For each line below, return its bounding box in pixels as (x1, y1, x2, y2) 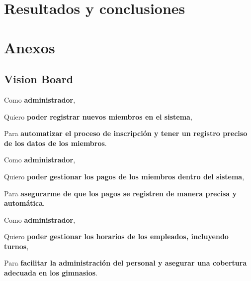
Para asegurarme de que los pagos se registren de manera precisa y (4, 188, 237, 198)
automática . (4, 198, 45, 208)
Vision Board (4, 71, 74, 87)
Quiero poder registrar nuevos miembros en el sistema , (4, 111, 192, 122)
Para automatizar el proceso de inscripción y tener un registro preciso (4, 128, 248, 139)
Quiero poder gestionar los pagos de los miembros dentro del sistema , (4, 171, 245, 181)
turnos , (4, 241, 29, 251)
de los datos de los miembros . (4, 138, 107, 148)
